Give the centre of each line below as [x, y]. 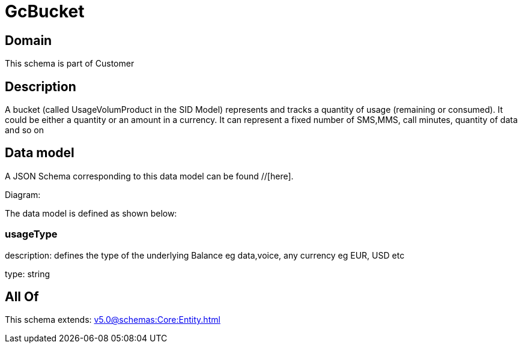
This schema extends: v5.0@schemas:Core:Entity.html [113, 320]
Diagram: [23, 194]
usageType [31, 234]
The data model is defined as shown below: [91, 213]
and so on [25, 130]
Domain [29, 40]
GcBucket [45, 11]
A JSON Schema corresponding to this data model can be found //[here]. [149, 176]
